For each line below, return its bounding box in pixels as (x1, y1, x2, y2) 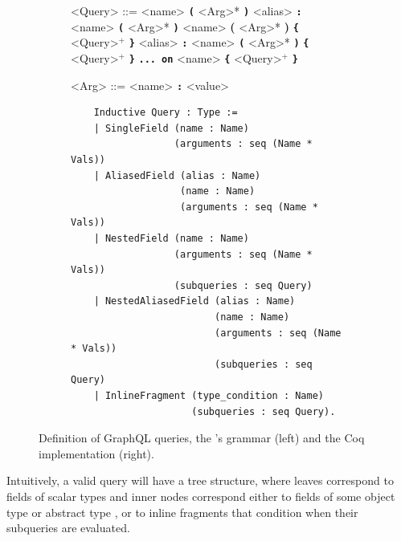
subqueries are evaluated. (6, 519, 130, 536)
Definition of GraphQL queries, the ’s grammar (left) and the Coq (39, 429, 365, 446)
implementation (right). (39, 445, 154, 462)
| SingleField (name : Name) (93, 122, 249, 134)
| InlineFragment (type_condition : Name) (93, 389, 324, 401)
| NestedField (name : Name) (93, 233, 249, 245)
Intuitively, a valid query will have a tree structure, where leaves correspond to (6, 472, 394, 489)
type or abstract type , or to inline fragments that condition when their (6, 503, 358, 520)
